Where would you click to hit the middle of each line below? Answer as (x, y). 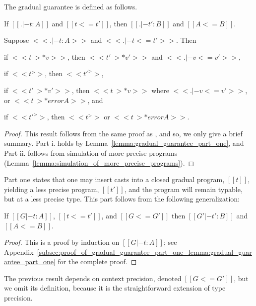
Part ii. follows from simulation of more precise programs (91, 153)
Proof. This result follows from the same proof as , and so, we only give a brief (123, 133)
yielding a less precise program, (52, 189)
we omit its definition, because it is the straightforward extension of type (115, 288)
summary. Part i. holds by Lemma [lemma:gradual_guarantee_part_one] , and (124, 143)
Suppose (17, 40)
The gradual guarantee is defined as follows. (71, 6)
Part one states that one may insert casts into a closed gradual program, (114, 179)
